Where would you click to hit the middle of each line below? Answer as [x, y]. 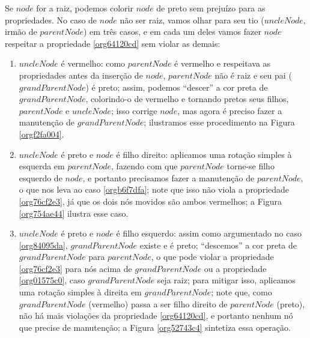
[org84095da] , [43, 245]
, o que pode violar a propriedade [212, 257]
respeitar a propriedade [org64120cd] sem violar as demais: [113, 43]
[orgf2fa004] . [41, 134]
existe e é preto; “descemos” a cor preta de [218, 245]
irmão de [21, 32]
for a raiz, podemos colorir [85, 8]
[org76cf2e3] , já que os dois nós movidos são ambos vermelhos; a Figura [150, 201]
